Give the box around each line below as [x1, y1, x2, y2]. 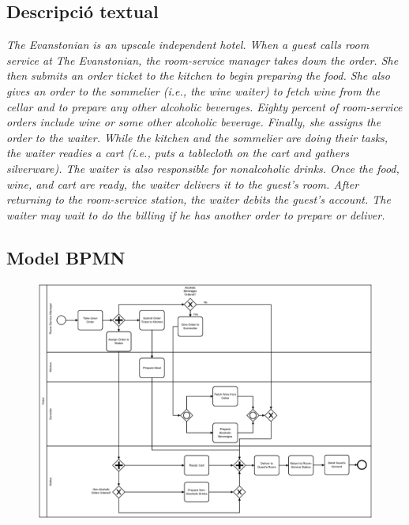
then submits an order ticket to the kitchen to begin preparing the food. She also [6, 67, 390, 84]
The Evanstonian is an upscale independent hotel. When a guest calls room [6, 36, 370, 53]
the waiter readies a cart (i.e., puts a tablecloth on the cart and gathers [6, 144, 349, 161]
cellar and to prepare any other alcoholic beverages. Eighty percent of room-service [6, 98, 403, 114]
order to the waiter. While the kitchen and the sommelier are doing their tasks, [6, 129, 388, 145]
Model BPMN [6, 245, 126, 269]
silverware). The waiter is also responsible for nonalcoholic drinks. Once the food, [6, 159, 400, 176]
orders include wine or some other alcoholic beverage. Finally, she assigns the [6, 114, 381, 130]
